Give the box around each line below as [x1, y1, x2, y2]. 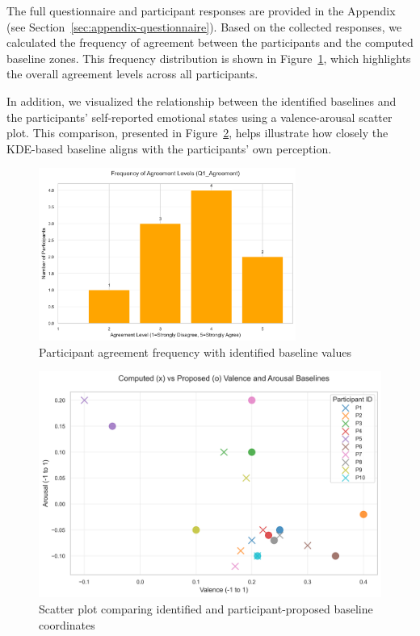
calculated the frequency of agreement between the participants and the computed [6, 34, 414, 51]
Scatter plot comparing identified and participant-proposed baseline [39, 600, 373, 617]
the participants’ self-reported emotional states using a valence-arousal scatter [6, 108, 393, 125]
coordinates [39, 616, 95, 633]
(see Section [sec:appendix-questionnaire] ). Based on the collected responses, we [6, 18, 402, 35]
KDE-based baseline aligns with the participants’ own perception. [6, 140, 332, 157]
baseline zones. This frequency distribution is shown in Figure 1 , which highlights [6, 49, 411, 66]
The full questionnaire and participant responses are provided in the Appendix [6, 2, 396, 19]
